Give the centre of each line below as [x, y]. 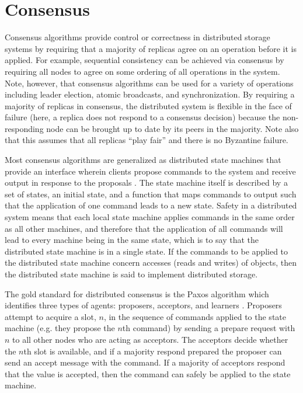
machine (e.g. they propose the [60, 328]
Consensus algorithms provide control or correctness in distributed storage [137, 37]
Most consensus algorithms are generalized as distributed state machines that [143, 160]
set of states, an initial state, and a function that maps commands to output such [151, 194]
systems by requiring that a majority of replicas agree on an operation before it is [151, 48]
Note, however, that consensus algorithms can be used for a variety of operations [149, 83]
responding [24, 128]
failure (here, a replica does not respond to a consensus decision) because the [142, 117]
